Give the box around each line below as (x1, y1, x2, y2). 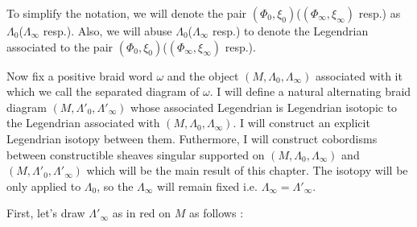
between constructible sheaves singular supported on (6, 146, 265, 163)
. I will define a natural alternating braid (209, 83, 411, 100)
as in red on (112, 204, 171, 221)
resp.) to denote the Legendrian (213, 23, 369, 39)
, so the (97, 177, 134, 194)
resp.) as (358, 5, 401, 21)
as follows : (189, 204, 244, 221)
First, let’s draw (6, 204, 85, 221)
